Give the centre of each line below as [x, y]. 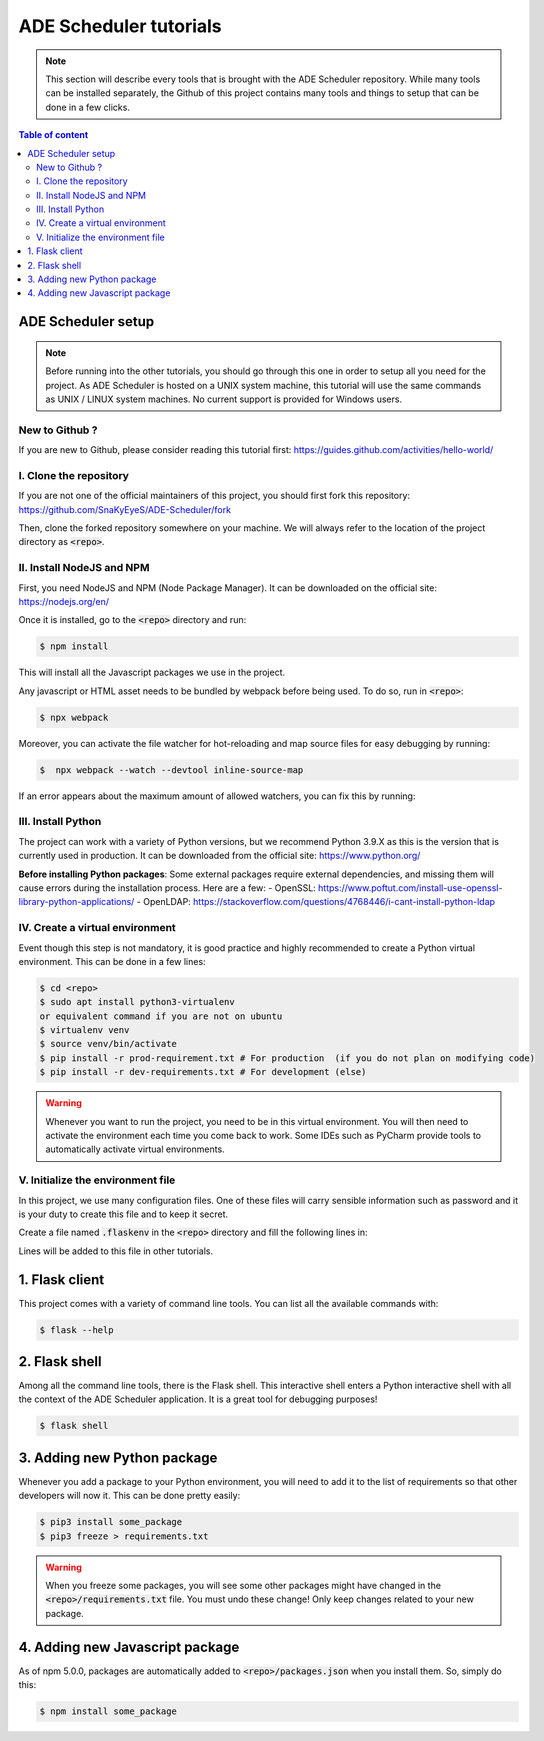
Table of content [53, 135]
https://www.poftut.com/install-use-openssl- [410, 887]
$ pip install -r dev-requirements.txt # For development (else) [203, 1072]
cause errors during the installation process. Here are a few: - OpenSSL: [167, 887]
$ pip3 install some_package [111, 1522]
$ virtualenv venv [84, 1030]
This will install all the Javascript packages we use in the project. [151, 672]
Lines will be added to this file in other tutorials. [116, 1251]
